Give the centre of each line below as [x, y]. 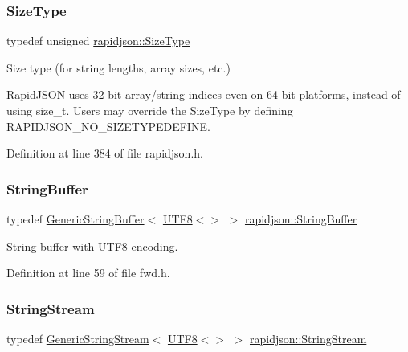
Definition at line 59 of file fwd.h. [88, 273]
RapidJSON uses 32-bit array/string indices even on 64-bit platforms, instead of [204, 94]
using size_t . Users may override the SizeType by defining [150, 110]
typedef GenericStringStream [78, 338]
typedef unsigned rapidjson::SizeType [98, 41]
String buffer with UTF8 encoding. [92, 246]
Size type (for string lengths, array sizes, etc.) [118, 67]
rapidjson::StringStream [308, 338]
